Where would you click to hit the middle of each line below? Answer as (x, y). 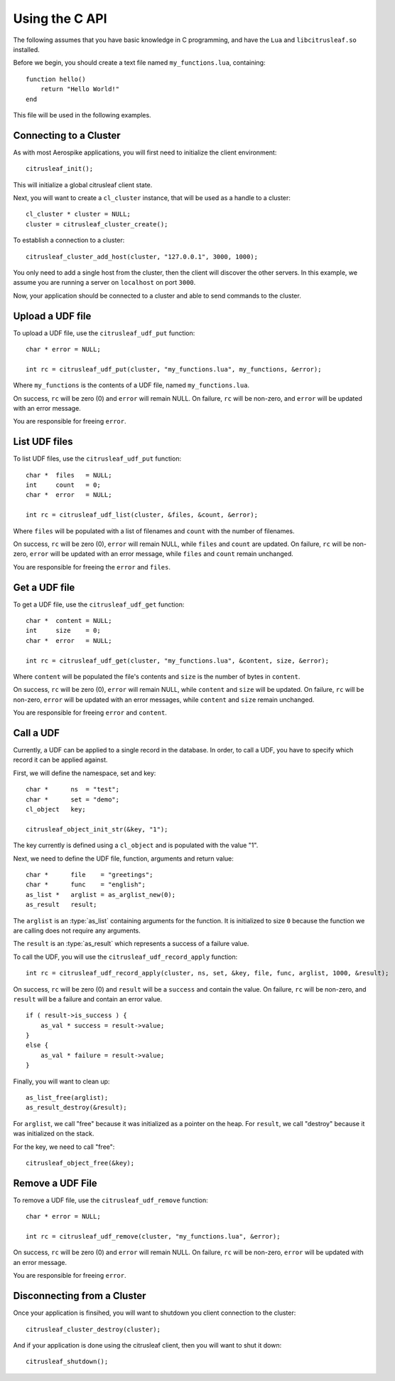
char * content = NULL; (69, 621)
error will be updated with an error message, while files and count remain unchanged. (162, 554)
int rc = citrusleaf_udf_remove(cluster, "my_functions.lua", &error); (153, 1236)
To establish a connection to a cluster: (69, 240)
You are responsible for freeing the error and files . (92, 567)
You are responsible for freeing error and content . (90, 713)
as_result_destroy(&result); (76, 1108)
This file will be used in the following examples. (82, 115)
